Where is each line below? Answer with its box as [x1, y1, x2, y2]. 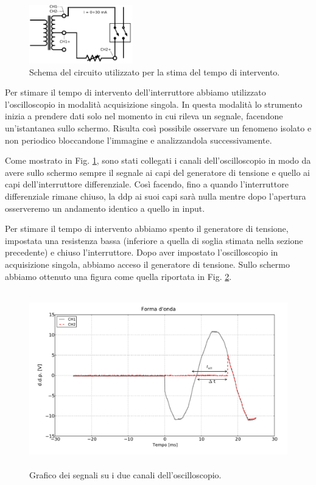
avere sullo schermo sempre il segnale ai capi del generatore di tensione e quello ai [5, 166, 311, 178]
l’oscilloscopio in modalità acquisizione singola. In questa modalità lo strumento [5, 97, 303, 110]
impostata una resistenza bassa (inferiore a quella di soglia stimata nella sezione [5, 234, 303, 246]
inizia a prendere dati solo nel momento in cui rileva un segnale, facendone [5, 110, 283, 122]
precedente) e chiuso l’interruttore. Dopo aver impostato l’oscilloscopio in [5, 246, 278, 259]
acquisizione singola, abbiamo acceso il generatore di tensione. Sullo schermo [5, 257, 290, 270]
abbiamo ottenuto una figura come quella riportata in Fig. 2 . [5, 270, 232, 282]
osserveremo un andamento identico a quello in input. [5, 201, 205, 214]
